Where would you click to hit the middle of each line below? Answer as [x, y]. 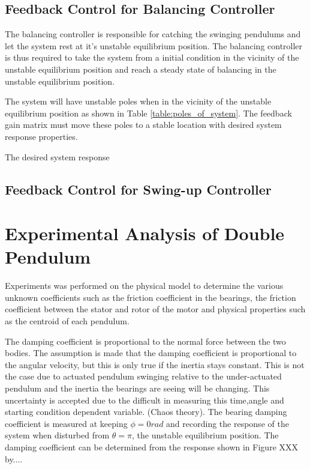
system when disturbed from [57, 435]
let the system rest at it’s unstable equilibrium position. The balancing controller [154, 45]
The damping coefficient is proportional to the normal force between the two [145, 341]
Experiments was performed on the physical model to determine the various [144, 286]
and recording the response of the [228, 423]
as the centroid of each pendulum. [67, 321]
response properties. [41, 136]
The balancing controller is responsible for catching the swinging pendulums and [153, 34]
